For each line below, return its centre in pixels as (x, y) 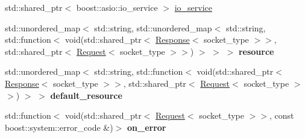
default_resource (86, 95)
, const (281, 115)
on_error (146, 127)
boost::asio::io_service (117, 7)
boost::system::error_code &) (59, 127)
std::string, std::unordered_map (153, 27)
